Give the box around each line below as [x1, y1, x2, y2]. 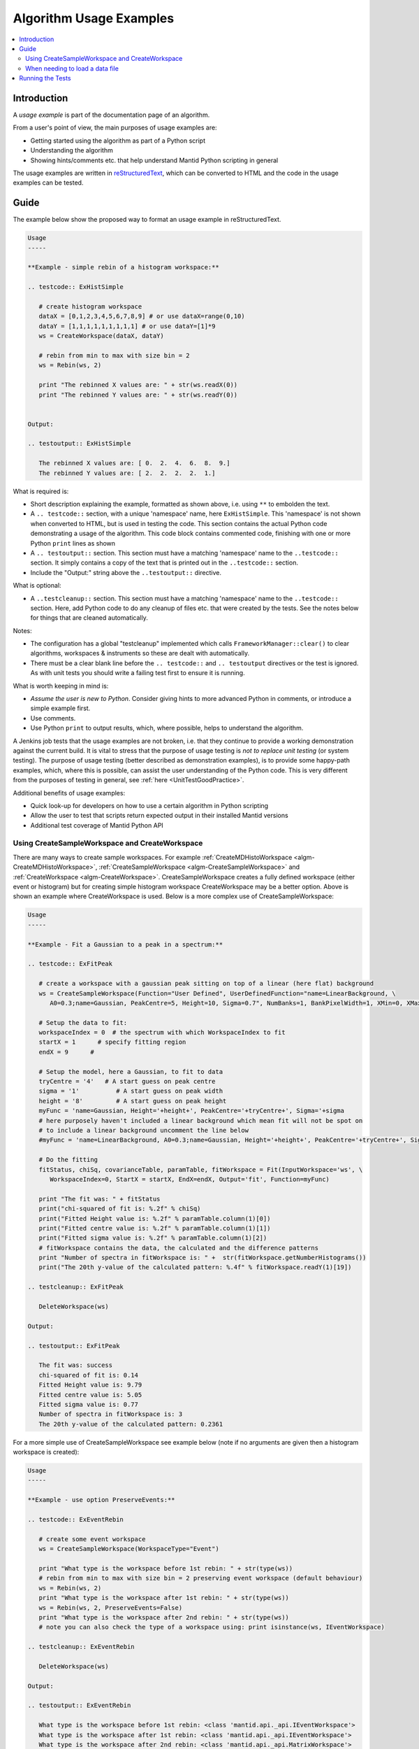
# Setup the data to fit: [38, 1019, 128, 1026]
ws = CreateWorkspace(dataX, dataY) [38, 332, 164, 340]
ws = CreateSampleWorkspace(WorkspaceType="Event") [38, 1545, 219, 1553]
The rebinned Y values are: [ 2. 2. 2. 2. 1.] [38, 469, 216, 477]
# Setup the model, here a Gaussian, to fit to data [38, 1068, 223, 1075]
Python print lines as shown [30, 539, 115, 547]
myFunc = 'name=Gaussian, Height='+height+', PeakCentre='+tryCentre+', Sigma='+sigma [38, 1107, 345, 1115]
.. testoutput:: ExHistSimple [27, 439, 131, 448]
